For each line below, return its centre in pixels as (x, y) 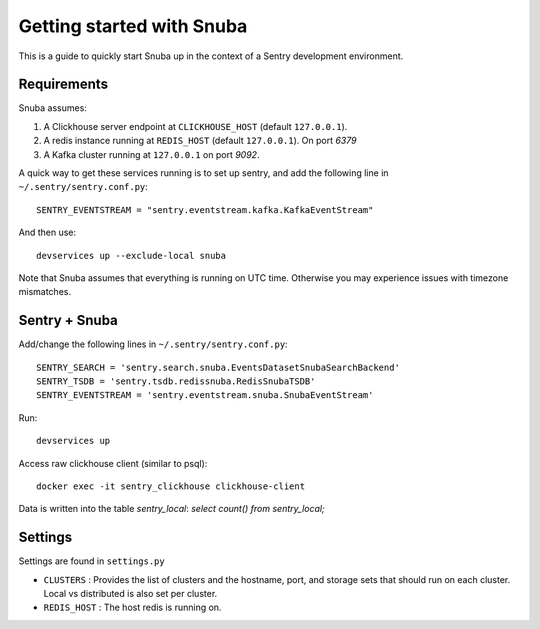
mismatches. (45, 292)
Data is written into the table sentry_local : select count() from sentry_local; (171, 509)
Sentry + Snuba (68, 320)
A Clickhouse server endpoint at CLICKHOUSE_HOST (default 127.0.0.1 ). (195, 126)
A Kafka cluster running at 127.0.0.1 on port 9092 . (151, 154)
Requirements (63, 84)
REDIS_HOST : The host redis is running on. (132, 607)
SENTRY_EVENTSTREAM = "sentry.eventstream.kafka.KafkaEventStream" (205, 209)
